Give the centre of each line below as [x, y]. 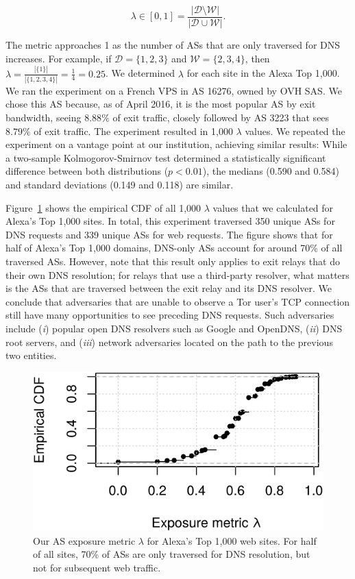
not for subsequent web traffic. [97, 567]
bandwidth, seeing [44, 118]
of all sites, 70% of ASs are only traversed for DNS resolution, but [172, 554]
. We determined [140, 73]
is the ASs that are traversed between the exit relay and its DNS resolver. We [169, 288]
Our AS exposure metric [84, 540]
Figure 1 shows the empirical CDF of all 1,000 [103, 207]
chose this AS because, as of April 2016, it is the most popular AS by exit [161, 104]
